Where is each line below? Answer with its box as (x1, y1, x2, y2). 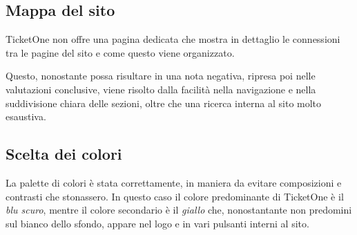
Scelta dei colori (6, 143, 122, 164)
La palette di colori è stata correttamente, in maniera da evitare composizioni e (6, 175, 342, 189)
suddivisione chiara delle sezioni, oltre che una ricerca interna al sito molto (6, 95, 322, 110)
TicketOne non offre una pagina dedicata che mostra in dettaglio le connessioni (6, 32, 340, 46)
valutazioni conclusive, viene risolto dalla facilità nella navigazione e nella (6, 82, 316, 96)
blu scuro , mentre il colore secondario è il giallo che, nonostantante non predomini (6, 203, 352, 217)
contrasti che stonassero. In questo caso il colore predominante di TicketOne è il (6, 189, 344, 203)
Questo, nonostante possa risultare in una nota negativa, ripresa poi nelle (6, 68, 316, 83)
